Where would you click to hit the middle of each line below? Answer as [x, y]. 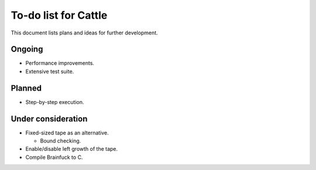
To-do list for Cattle [59, 15]
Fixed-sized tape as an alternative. [67, 133]
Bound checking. [61, 141]
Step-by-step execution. [55, 102]
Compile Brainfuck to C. [54, 157]
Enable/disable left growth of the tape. [72, 149]
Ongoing [27, 49]
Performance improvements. [60, 63]
